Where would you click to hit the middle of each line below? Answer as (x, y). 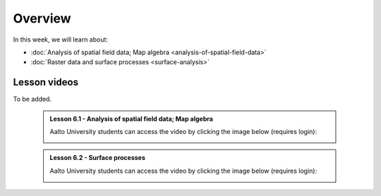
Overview (42, 18)
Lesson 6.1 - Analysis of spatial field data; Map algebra (131, 118)
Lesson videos (46, 82)
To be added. (32, 99)
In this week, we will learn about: (61, 39)
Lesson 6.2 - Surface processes (98, 158)
